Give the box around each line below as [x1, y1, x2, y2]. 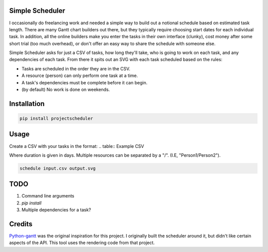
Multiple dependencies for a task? [21, 207, 91, 213]
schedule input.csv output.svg [19, 165, 96, 171]
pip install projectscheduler [19, 116, 93, 122]
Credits [9, 220, 33, 228]
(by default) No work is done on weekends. [21, 87, 110, 93]
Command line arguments [21, 193, 74, 199]
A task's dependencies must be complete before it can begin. [21, 79, 147, 85]
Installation [9, 99, 45, 108]
